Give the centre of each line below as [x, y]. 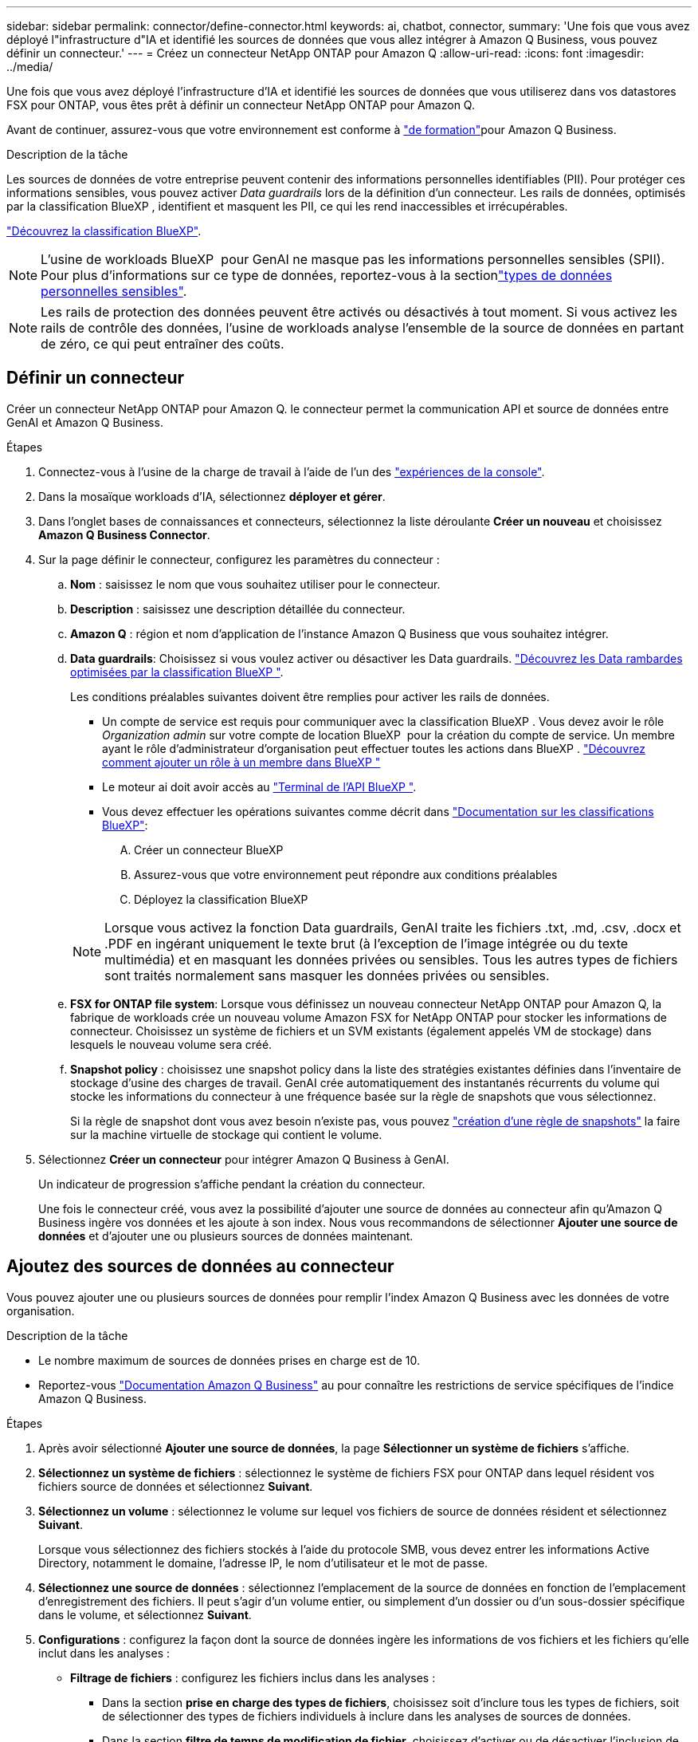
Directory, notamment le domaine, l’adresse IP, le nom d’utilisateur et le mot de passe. [263, 1563]
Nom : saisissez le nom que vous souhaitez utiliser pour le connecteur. [255, 584]
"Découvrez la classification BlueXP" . [104, 231]
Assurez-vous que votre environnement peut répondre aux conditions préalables [346, 874]
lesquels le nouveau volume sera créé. [171, 1044]
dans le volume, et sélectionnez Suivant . [145, 1614]
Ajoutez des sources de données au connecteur [200, 1267]
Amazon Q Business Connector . [124, 534]
